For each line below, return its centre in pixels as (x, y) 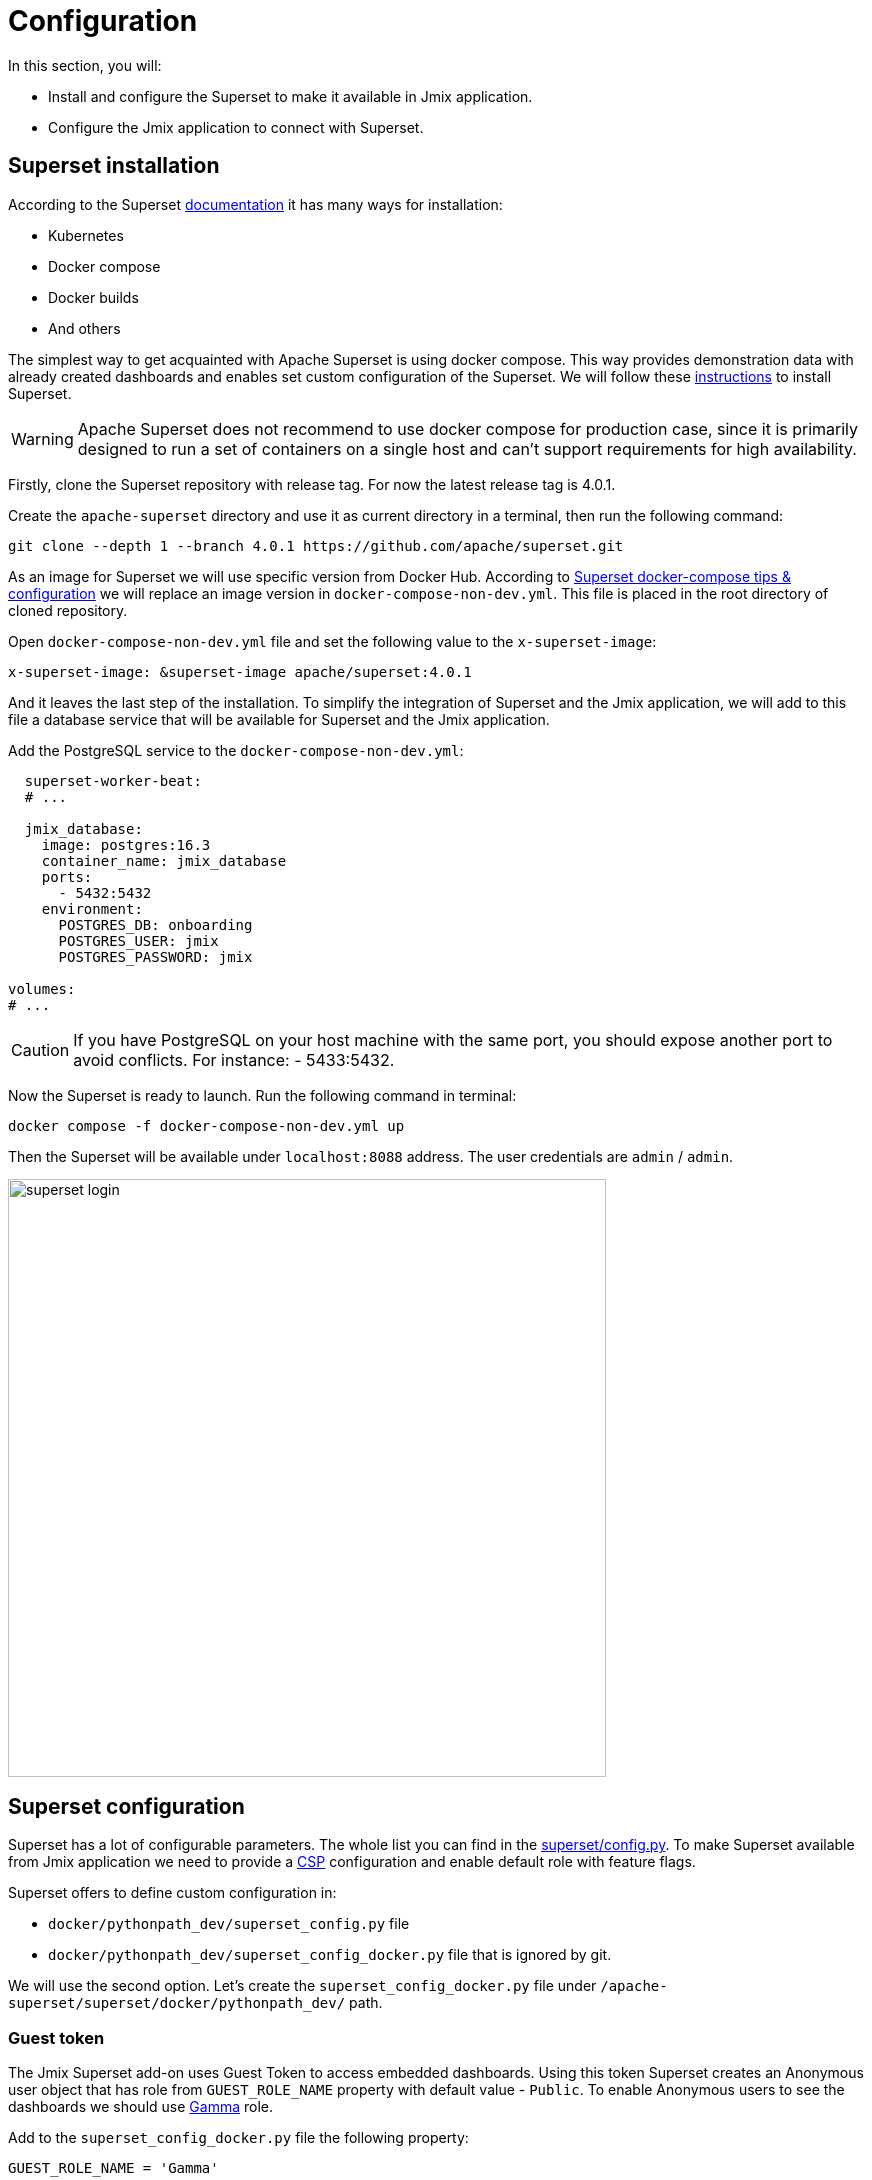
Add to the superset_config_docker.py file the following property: (238, 2138)
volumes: (42, 988)
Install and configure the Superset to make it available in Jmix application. (290, 96)
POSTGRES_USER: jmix (138, 940)
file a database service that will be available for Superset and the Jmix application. (279, 719)
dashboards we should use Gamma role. (140, 2107)
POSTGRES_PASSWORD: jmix (155, 956)
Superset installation (114, 166)
